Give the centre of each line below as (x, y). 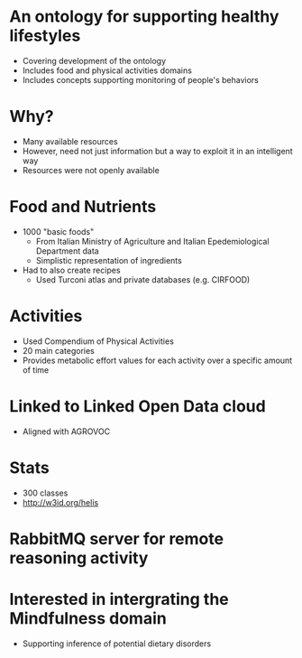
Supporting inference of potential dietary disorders (117, 644)
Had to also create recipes (71, 270)
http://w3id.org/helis (60, 502)
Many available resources (70, 141)
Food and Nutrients (83, 207)
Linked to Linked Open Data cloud (137, 406)
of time (36, 370)
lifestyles (45, 36)
